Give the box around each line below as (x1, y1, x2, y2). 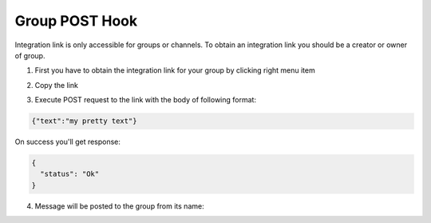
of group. (14, 50, 45, 60)
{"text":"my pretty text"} (31, 117, 137, 125)
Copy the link (34, 80, 79, 90)
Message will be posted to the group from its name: (34, 201, 204, 211)
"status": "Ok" (40, 169, 100, 179)
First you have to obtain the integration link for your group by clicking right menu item (34, 66, 315, 75)
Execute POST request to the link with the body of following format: (34, 95, 257, 105)
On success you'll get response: (14, 137, 121, 147)
